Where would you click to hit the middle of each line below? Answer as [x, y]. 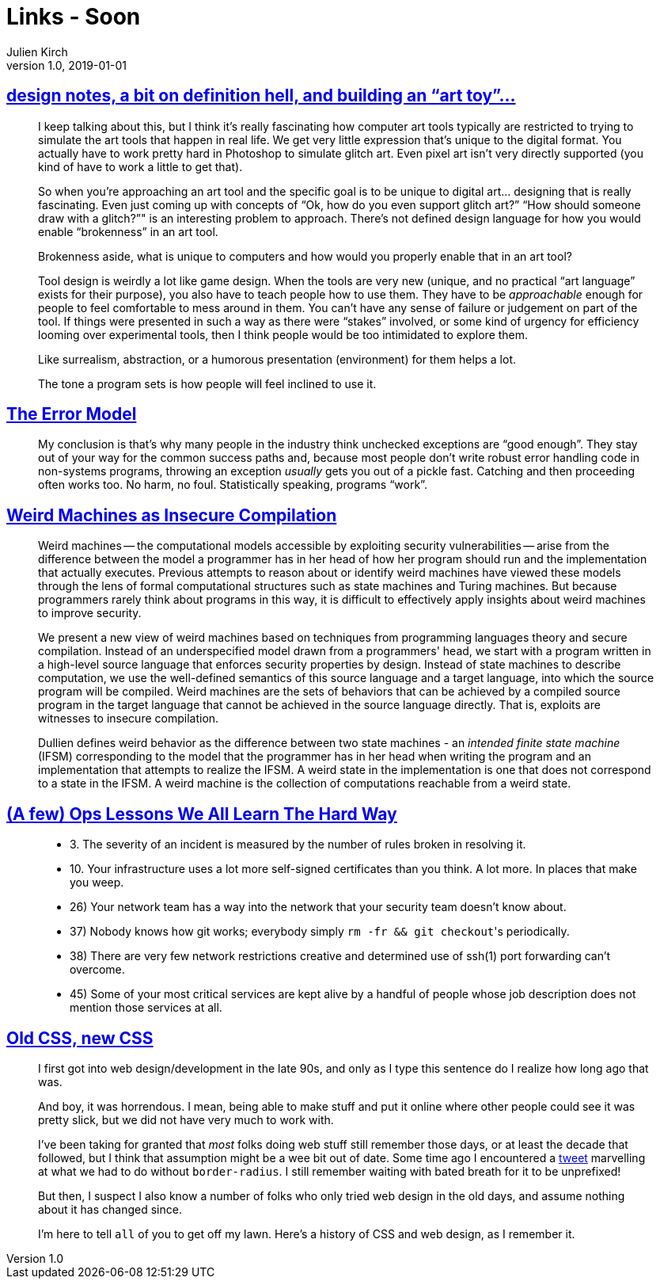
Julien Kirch [37, 51]
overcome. [97, 970]
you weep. [97, 883]
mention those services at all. [146, 1008]
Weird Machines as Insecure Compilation [172, 515]
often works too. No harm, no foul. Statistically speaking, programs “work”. [233, 485]
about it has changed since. [110, 1209]
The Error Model [72, 414]
